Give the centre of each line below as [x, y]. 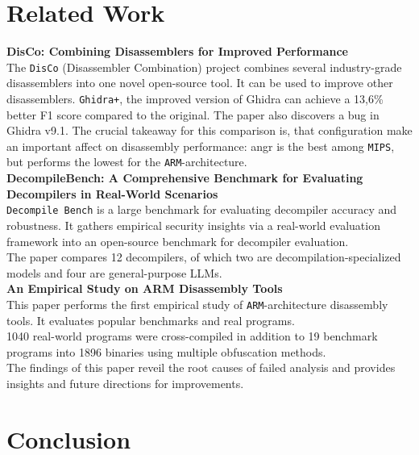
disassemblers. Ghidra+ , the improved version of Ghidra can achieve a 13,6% [195, 98]
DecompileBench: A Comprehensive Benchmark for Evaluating [185, 178]
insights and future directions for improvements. [125, 383]
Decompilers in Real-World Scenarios [112, 193]
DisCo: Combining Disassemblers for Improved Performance [177, 51]
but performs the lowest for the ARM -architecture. [127, 162]
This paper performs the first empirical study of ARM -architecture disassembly [197, 304]
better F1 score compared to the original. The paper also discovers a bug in [193, 114]
